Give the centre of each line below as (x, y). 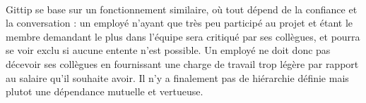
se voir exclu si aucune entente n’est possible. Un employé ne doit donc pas (168, 50)
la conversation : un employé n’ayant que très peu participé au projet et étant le (179, 23)
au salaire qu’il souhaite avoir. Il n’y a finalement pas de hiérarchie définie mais (177, 77)
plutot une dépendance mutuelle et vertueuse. (105, 91)
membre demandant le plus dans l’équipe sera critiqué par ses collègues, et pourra (183, 36)
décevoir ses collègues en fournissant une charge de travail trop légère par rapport (182, 63)
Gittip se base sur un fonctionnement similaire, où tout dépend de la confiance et (182, 9)
